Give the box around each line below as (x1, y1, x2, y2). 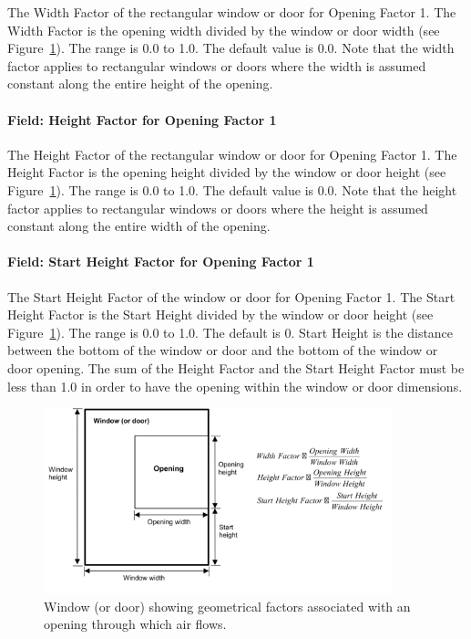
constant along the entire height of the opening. (7, 74, 273, 93)
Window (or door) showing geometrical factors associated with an (44, 596, 411, 615)
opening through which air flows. (44, 614, 227, 634)
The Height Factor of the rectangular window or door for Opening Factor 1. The (7, 144, 457, 163)
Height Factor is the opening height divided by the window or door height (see (7, 162, 446, 182)
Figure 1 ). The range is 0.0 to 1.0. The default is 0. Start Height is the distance (7, 322, 454, 341)
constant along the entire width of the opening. (7, 216, 271, 236)
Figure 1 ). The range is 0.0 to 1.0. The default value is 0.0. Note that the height (7, 180, 457, 199)
